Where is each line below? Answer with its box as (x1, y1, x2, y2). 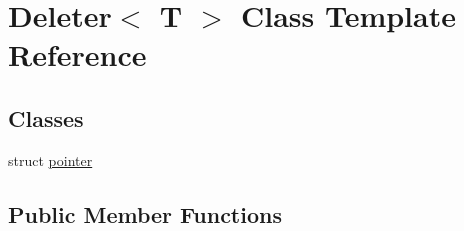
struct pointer (8, 149, 93, 170)
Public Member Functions (8, 198, 282, 229)
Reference (8, 34, 147, 75)
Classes (8, 102, 84, 133)
